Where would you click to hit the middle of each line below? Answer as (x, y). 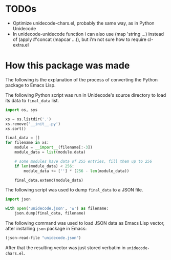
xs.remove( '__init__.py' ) (33, 124)
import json (18, 199)
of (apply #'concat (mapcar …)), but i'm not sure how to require (80, 39)
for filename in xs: (27, 143)
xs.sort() (16, 128)
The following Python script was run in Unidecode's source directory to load (86, 95)
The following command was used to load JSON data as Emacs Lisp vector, (85, 223)
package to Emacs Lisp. (30, 85)
